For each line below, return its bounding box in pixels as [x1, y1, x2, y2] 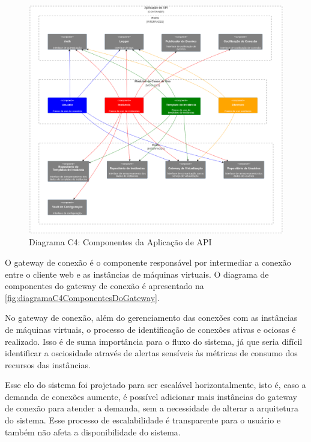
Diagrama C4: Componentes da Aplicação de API [29, 236, 212, 248]
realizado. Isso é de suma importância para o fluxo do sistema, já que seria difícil [5, 335, 303, 347]
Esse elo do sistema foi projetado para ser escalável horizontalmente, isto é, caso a [5, 378, 306, 391]
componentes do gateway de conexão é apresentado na [5, 279, 204, 292]
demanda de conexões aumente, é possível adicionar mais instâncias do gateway [5, 390, 297, 402]
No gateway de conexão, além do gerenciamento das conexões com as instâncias [5, 311, 298, 324]
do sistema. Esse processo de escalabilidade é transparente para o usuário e [5, 414, 281, 426]
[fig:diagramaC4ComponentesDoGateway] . [5, 291, 160, 303]
